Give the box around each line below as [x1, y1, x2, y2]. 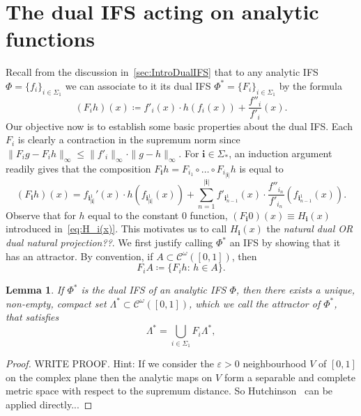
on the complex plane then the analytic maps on [6, 369, 213, 384]
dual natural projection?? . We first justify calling [6, 235, 213, 250]
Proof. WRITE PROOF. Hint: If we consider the [6, 356, 214, 371]
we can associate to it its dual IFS [65, 78, 211, 93]
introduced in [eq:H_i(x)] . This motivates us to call [6, 221, 227, 236]
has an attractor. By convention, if [6, 248, 153, 263]
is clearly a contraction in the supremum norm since [17, 132, 240, 147]
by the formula [279, 78, 342, 93]
